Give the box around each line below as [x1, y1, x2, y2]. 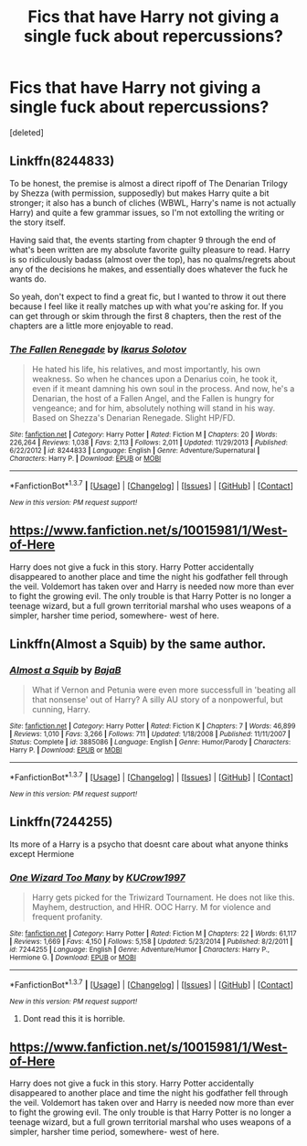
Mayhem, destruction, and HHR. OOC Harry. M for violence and [31, 901, 271, 912]
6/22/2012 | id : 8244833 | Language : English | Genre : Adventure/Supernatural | [9, 446, 260, 455]
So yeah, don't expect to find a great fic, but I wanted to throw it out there [9, 291, 287, 302]
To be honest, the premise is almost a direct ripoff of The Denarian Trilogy [9, 177, 288, 188]
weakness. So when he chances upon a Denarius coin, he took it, [31, 373, 279, 385]
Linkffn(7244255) [9, 814, 113, 830]
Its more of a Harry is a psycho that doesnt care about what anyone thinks [9, 839, 289, 850]
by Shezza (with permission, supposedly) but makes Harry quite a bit [9, 187, 270, 198]
